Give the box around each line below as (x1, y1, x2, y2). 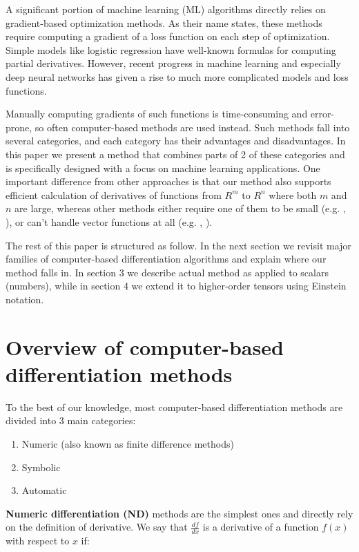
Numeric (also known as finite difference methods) (21, 436, 234, 450)
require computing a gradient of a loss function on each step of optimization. (6, 29, 330, 44)
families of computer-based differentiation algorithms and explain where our (6, 251, 327, 266)
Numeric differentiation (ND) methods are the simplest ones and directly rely (6, 506, 353, 520)
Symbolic (21, 459, 61, 474)
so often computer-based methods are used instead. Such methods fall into (35, 120, 350, 134)
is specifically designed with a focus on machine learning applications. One (6, 160, 320, 175)
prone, (6, 120, 32, 134)
